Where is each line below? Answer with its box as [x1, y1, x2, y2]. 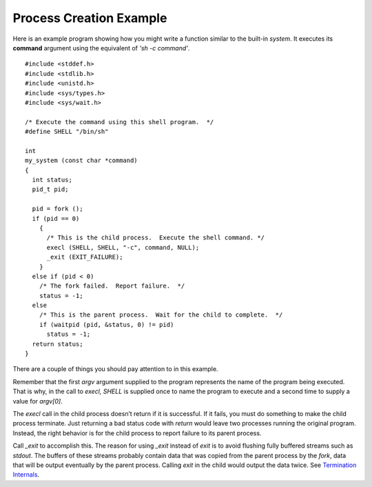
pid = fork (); [32, 205, 83, 213]
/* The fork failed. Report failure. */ [39, 282, 185, 290]
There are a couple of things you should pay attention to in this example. [12, 365, 218, 373]
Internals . [12, 470, 40, 479]
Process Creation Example [12, 10, 167, 26]
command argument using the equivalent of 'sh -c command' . [12, 43, 190, 52]
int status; [32, 176, 72, 184]
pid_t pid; [32, 186, 69, 193]
